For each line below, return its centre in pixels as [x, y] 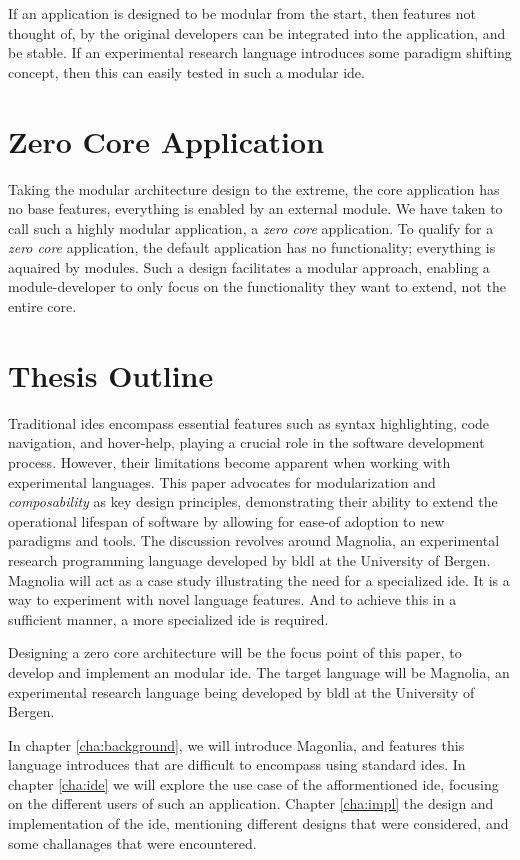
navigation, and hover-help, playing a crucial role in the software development [246, 442]
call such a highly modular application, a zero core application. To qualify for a [251, 227]
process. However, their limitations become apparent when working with [229, 461]
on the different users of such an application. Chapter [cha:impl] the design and [251, 803]
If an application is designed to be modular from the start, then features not [242, 13]
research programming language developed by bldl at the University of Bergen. [249, 559]
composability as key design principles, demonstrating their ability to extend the [253, 501]
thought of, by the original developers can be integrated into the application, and [257, 32]
